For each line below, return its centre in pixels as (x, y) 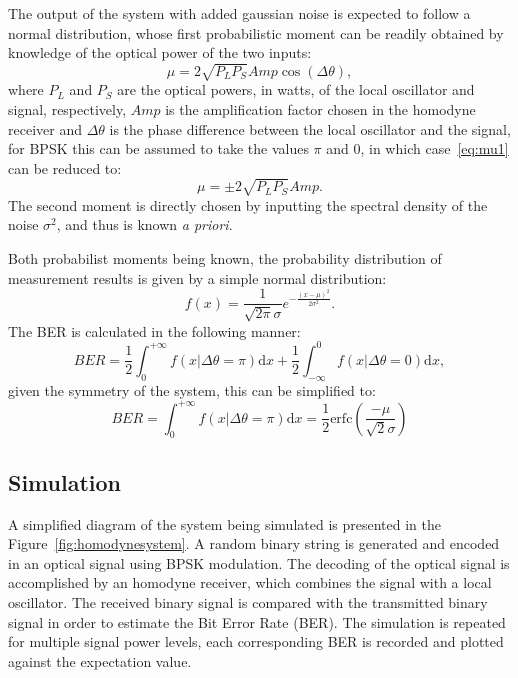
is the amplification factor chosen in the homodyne (320, 108)
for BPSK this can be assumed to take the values (158, 148)
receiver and (45, 128)
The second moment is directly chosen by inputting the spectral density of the (248, 204)
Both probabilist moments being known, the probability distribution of (225, 258)
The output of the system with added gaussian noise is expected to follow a (239, 13)
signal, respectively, (67, 108)
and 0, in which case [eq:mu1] (417, 148)
